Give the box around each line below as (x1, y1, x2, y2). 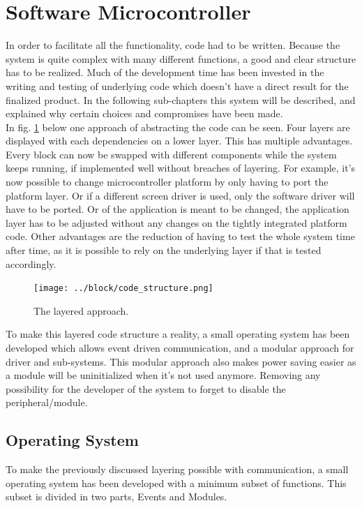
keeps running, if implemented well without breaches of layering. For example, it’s (6, 160, 356, 175)
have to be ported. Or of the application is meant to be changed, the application (6, 202, 349, 216)
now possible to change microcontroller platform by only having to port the (6, 174, 329, 189)
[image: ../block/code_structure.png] (33, 283, 213, 294)
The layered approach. (33, 303, 129, 317)
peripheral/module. (6, 395, 88, 410)
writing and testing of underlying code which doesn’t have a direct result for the (6, 78, 349, 93)
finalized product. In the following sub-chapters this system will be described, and (6, 92, 356, 107)
